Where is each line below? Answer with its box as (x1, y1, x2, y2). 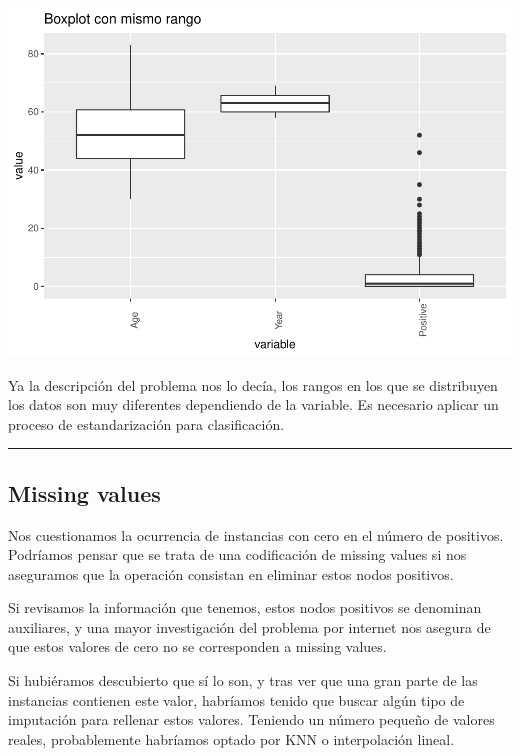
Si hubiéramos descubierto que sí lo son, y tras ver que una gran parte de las (8, 670, 478, 691)
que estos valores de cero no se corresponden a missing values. (8, 636, 387, 657)
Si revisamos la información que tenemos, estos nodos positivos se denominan (8, 597, 482, 618)
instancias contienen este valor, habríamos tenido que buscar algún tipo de (8, 689, 465, 710)
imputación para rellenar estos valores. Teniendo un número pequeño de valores (8, 709, 495, 730)
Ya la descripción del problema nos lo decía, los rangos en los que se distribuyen (8, 374, 498, 395)
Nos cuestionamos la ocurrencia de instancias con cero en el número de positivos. (8, 524, 504, 545)
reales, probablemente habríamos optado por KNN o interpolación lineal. (8, 728, 455, 749)
